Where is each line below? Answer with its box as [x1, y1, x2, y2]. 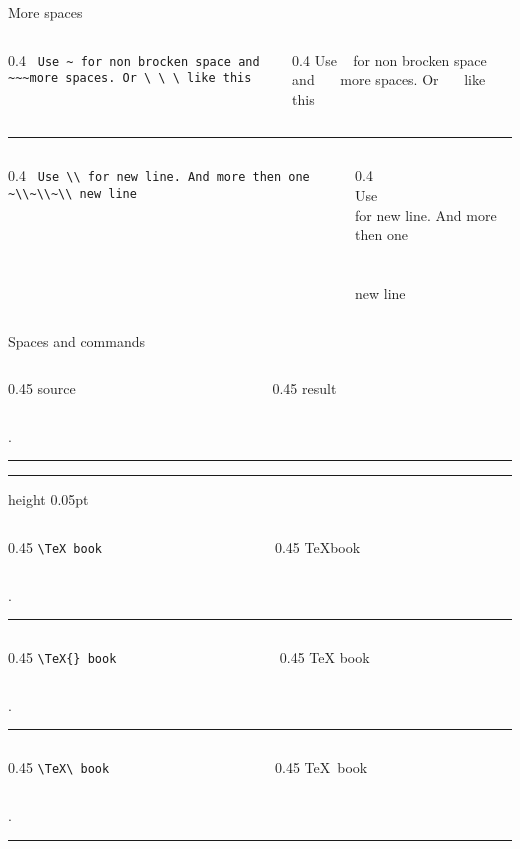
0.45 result [272, 378, 337, 399]
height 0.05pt [8, 489, 89, 510]
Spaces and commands [8, 330, 146, 351]
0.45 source [8, 378, 76, 399]
